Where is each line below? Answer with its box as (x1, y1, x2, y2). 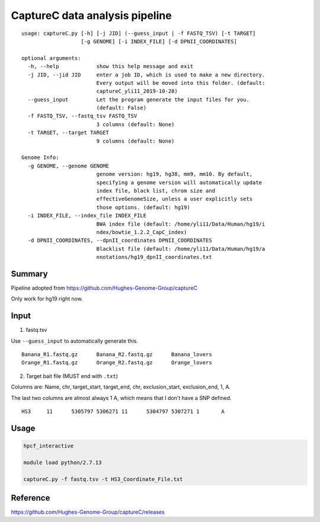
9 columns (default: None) (96, 137, 175, 145)
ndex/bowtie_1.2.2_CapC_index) (96, 229, 187, 235)
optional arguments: (21, 55, 81, 62)
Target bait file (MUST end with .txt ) (25, 372, 119, 379)
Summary (11, 268, 48, 278)
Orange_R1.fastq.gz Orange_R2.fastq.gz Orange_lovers (21, 359, 213, 366)
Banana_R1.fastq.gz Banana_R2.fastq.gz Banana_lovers (21, 351, 213, 358)
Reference (11, 493, 50, 503)
